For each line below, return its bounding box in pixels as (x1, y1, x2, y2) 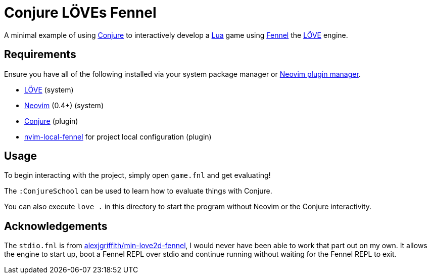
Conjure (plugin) (24, 116, 78, 125)
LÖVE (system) (24, 85, 74, 94)
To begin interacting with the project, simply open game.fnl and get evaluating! (4, 171, 271, 180)
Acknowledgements (4, 219, 108, 233)
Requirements (4, 48, 76, 61)
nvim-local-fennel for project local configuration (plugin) (24, 132, 212, 141)
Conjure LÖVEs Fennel (4, 4, 157, 21)
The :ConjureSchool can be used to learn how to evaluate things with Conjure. (4, 187, 272, 196)
